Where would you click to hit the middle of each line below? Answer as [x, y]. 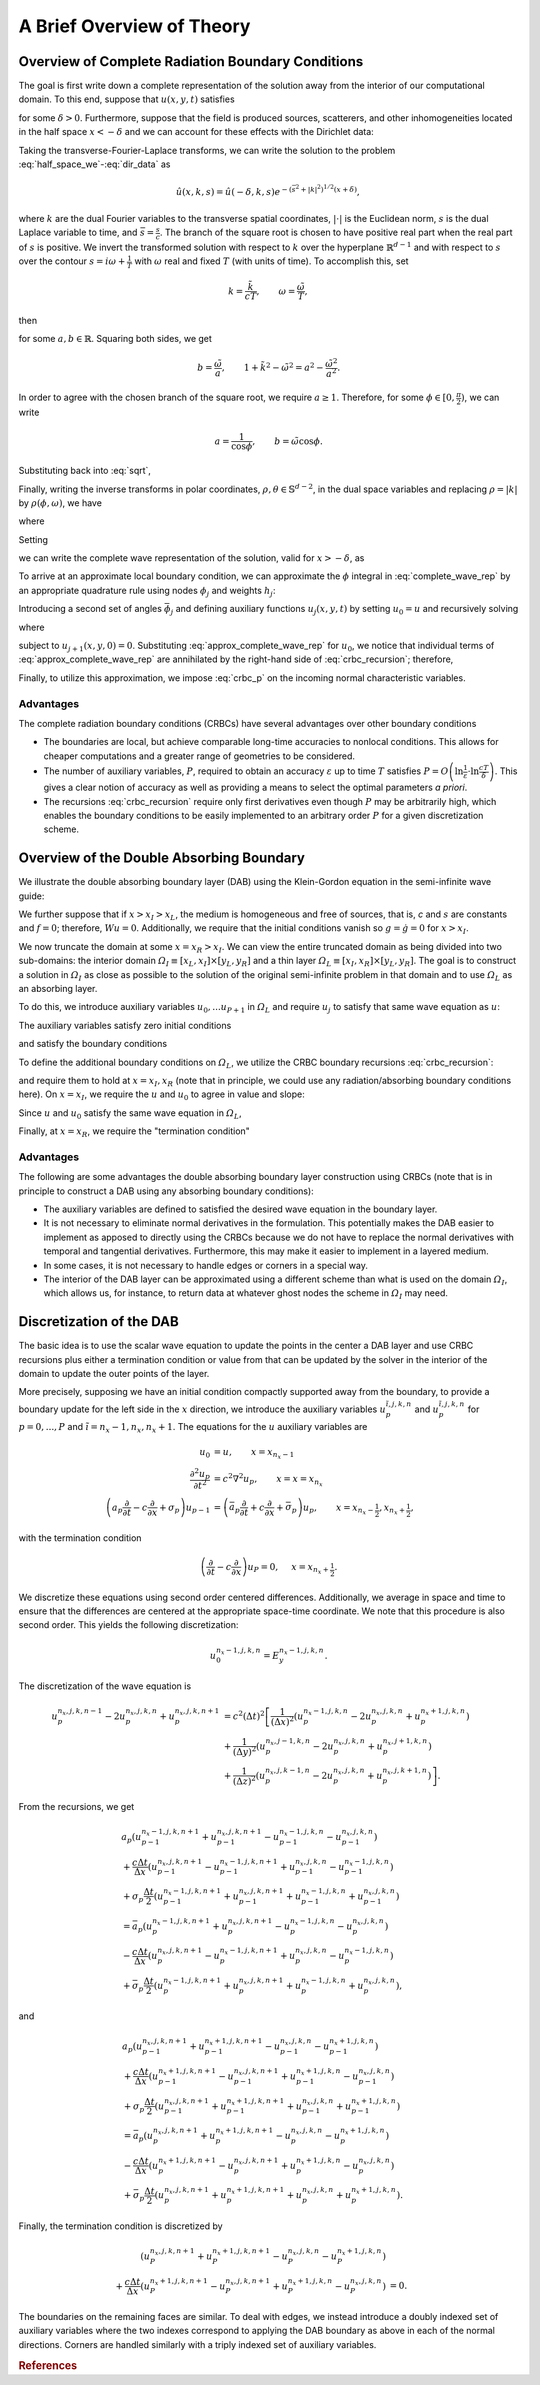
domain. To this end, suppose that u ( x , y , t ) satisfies [126, 99]
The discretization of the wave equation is [105, 1686]
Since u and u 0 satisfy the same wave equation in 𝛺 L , [130, 1113]
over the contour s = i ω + [72, 261]
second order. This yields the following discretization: [128, 1625]
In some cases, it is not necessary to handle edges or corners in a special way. [206, 1265]
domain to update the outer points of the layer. [114, 1374]
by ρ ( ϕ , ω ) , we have [60, 502]
